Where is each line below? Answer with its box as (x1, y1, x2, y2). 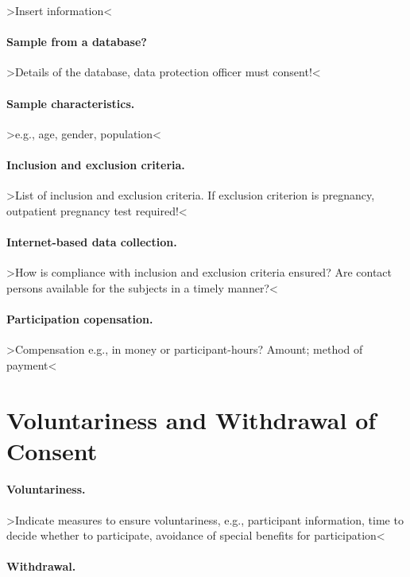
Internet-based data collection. (6, 233, 177, 250)
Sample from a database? (6, 33, 147, 50)
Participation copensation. (6, 310, 153, 327)
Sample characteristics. (6, 95, 135, 111)
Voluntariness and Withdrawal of (6, 403, 377, 436)
